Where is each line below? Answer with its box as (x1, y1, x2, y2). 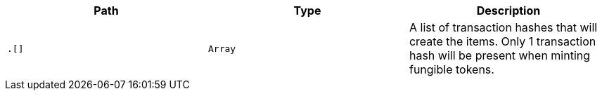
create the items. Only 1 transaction (409, 34, 596, 48)
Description (476, 4, 541, 18)
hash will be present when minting (409, 48, 591, 62)
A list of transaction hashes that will (409, 20, 598, 34)
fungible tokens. (409, 62, 494, 76)
